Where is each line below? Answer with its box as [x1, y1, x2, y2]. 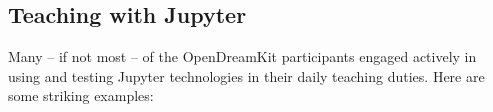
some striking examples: [8, 85, 154, 106]
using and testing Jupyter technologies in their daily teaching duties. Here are [8, 65, 485, 86]
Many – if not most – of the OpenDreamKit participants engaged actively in [8, 46, 477, 67]
